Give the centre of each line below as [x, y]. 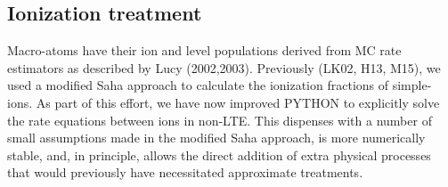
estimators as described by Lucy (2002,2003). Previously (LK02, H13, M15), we [224, 67]
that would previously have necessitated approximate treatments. [185, 172]
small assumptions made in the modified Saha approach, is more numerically [216, 138]
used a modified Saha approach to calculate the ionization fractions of [198, 85]
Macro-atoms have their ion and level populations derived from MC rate [204, 50]
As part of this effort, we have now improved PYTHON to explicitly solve [238, 102]
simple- [412, 85]
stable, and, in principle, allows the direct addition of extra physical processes [219, 154]
